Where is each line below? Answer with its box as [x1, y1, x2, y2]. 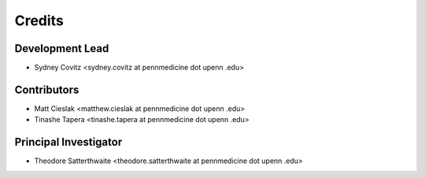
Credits [14, 12, 65, 29]
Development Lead [14, 42, 109, 55]
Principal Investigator [14, 135, 123, 149]
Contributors [14, 83, 79, 96]
